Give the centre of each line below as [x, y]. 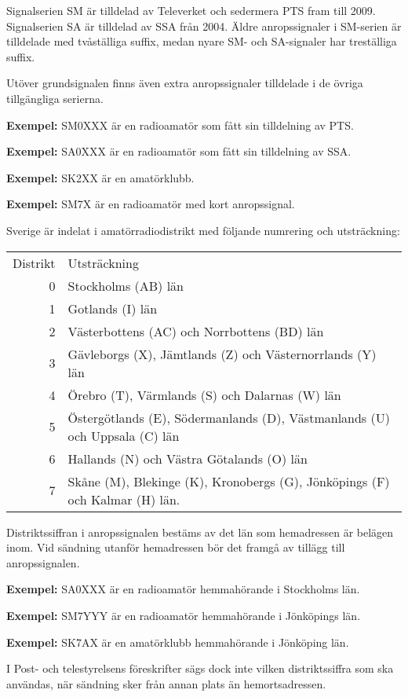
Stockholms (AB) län [126, 285]
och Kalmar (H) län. [124, 499]
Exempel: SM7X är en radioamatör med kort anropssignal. [151, 204]
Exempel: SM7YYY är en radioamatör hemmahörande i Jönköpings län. [184, 615]
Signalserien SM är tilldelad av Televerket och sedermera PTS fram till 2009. [191, 10]
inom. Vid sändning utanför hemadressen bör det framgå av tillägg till [176, 547]
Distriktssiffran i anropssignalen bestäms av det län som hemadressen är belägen [200, 532]
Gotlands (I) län [113, 308]
